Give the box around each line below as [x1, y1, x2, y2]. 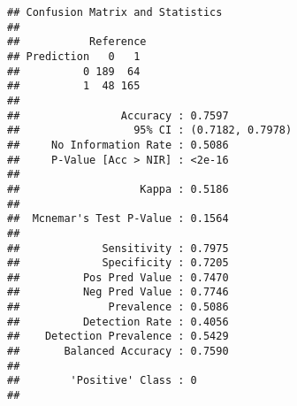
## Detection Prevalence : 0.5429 [7, 330, 229, 343]
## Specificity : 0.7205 [7, 257, 229, 270]
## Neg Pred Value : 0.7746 [7, 286, 229, 299]
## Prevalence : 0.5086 [7, 301, 229, 314]
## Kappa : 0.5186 [7, 182, 229, 195]
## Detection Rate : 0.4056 [7, 315, 229, 328]
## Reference [7, 35, 147, 49]
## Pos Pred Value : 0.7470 [7, 271, 229, 284]
